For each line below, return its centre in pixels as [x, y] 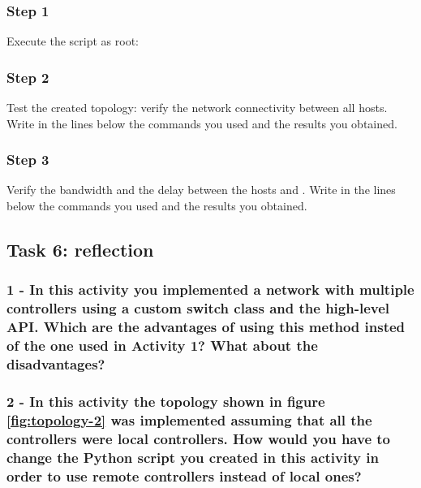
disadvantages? [56, 364]
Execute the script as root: [73, 41]
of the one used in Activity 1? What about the [162, 345]
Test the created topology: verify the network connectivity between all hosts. [197, 108]
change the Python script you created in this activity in [193, 457]
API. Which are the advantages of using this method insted [206, 327]
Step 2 [28, 77]
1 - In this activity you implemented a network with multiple [210, 289]
